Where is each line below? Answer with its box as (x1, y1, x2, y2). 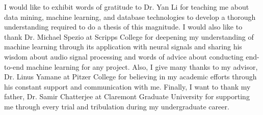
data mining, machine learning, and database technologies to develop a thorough (4, 11, 256, 22)
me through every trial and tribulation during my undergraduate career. (4, 101, 229, 111)
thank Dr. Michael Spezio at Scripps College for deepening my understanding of (4, 31, 254, 42)
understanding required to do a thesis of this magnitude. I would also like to (4, 21, 243, 32)
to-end (4, 61, 24, 72)
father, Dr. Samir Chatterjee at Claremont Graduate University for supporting (4, 91, 250, 102)
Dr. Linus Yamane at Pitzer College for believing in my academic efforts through (4, 71, 257, 82)
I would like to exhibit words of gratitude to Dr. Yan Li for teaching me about (4, 2, 249, 12)
